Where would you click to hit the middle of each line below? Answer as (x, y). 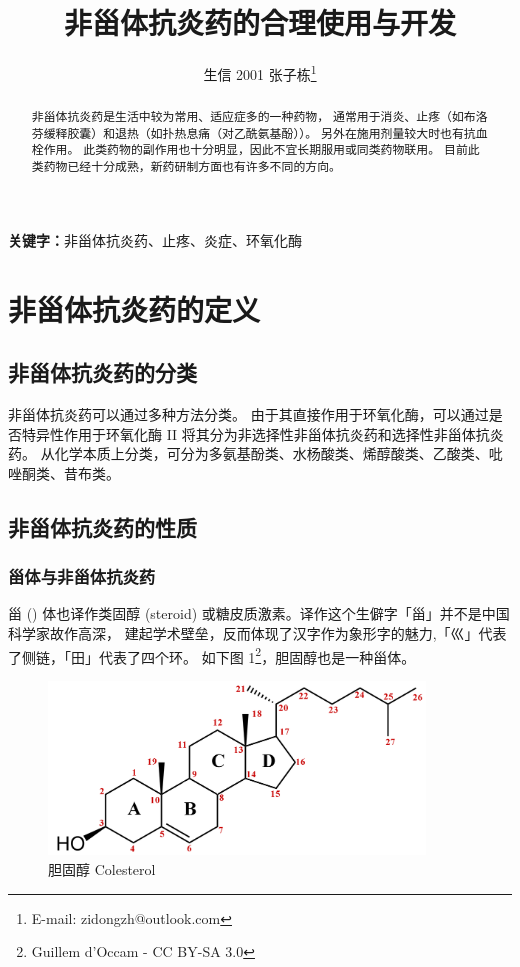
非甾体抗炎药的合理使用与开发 (259, 22)
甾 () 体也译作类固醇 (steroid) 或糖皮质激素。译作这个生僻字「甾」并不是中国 (259, 613)
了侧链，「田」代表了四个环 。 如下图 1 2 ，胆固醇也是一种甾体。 (212, 655)
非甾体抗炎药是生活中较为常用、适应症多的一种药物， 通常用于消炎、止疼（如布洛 (259, 116)
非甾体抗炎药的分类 (102, 372)
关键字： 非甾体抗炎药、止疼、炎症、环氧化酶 (155, 239)
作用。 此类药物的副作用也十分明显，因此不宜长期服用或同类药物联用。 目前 (255, 149)
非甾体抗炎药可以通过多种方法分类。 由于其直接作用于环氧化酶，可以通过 (248, 413)
